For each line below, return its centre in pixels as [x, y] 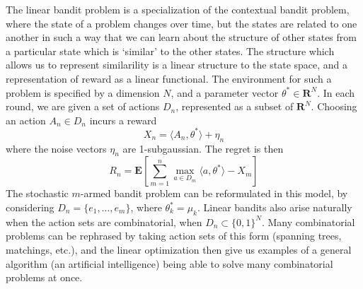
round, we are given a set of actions [83, 106]
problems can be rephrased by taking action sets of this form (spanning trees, [174, 236]
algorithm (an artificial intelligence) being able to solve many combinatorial [169, 263]
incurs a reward [123, 120]
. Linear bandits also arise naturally [275, 207]
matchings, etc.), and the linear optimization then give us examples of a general [179, 250]
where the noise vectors [56, 148]
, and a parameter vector [225, 92]
